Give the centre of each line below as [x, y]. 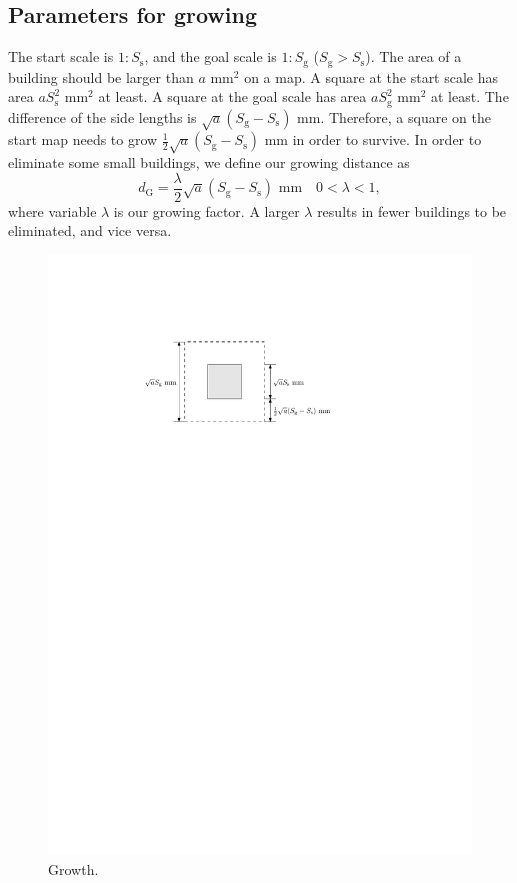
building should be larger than [101, 76]
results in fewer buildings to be [412, 210]
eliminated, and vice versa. [90, 230]
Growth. [73, 868]
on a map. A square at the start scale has [371, 76]
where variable [52, 210]
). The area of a [413, 56]
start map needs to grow [83, 139]
